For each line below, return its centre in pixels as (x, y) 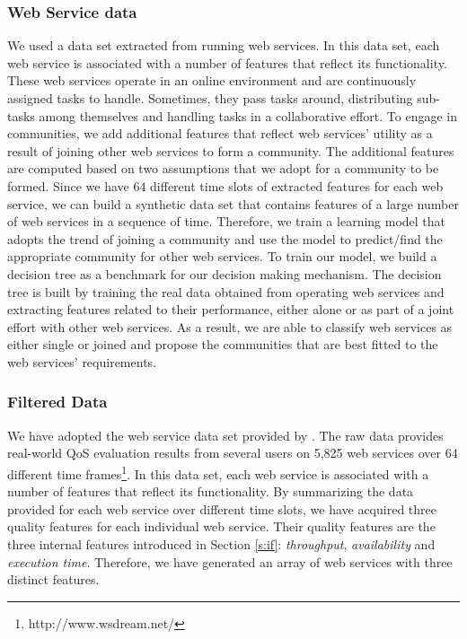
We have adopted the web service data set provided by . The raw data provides (225, 435)
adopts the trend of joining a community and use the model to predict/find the (225, 238)
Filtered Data (57, 402)
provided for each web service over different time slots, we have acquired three (222, 508)
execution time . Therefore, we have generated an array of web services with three (230, 561)
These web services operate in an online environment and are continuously (212, 80)
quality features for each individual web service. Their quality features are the (221, 526)
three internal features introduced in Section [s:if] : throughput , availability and (221, 543)
